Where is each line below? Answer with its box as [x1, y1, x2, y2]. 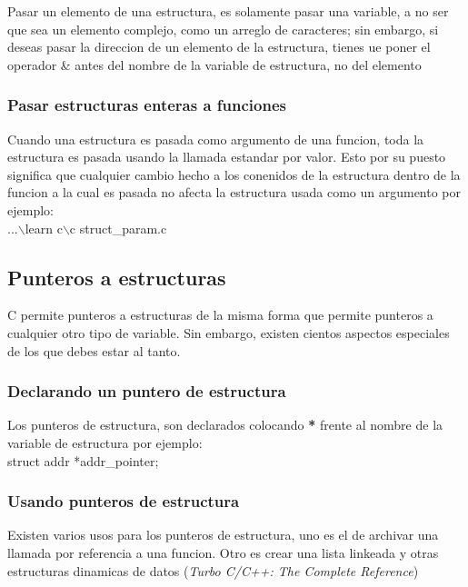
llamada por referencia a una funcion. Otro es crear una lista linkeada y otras [7, 542, 439, 562]
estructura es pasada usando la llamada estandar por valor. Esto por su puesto [7, 147, 446, 166]
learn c [25, 218, 63, 237]
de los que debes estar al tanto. [7, 341, 181, 360]
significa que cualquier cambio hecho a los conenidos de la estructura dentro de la [7, 164, 461, 184]
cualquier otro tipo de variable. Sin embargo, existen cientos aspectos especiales [7, 323, 450, 342]
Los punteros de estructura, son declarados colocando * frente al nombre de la [7, 415, 443, 434]
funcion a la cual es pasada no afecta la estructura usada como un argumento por [7, 183, 462, 202]
